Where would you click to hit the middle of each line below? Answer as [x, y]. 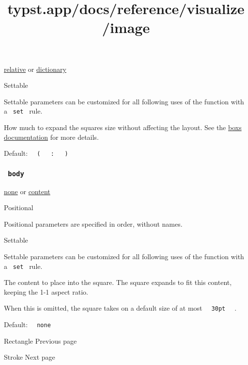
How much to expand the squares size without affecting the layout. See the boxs [123, 127]
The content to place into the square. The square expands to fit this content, [118, 282]
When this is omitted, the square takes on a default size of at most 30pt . [120, 308]
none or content [27, 191]
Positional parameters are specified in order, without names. [93, 224]
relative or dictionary [35, 69]
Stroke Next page [30, 357]
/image [126, 27]
